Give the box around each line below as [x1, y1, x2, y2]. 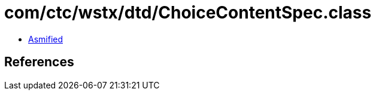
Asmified [28, 33, 63, 44]
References [4, 54, 74, 70]
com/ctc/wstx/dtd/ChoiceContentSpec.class [4, 2, 372, 23]
